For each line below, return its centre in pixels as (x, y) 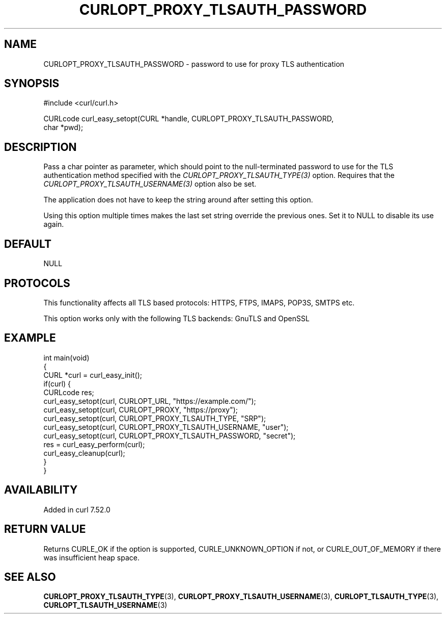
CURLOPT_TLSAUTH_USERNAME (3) (105, 605)
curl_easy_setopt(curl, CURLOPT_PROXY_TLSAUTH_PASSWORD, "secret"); (170, 435)
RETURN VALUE (45, 529)
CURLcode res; (69, 392)
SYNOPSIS (32, 84)
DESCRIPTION (40, 147)
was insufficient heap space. (92, 557)
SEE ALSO (30, 577)
